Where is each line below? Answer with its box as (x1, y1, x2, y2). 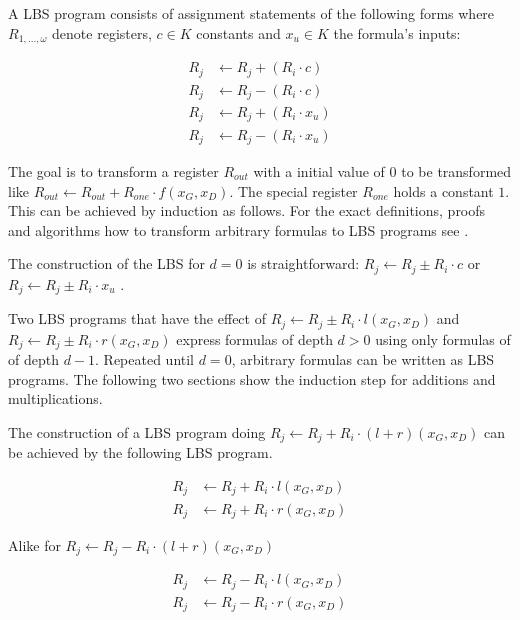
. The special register (229, 180, 358, 201)
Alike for (8, 534, 61, 555)
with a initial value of (253, 160, 385, 181)
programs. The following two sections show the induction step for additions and (8, 368, 496, 389)
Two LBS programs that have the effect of (8, 308, 266, 329)
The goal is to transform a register (8, 160, 219, 181)
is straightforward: (247, 253, 360, 274)
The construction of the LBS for (8, 253, 205, 274)
